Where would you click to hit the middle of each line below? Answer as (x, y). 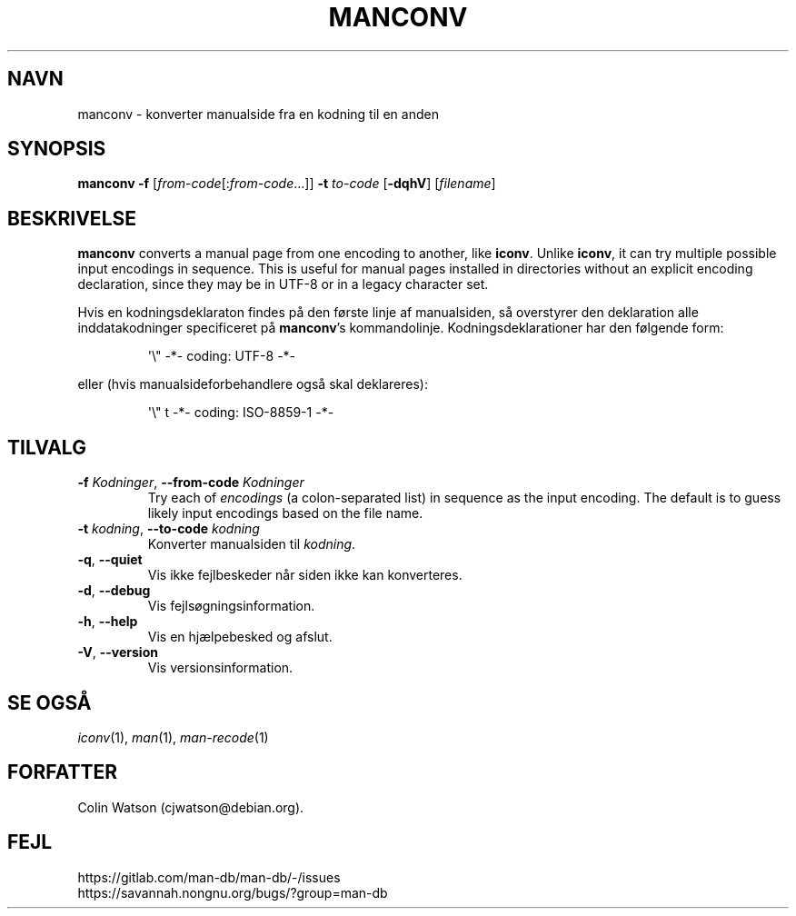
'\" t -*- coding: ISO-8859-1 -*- (241, 413)
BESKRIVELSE (72, 218)
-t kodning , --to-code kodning (169, 529)
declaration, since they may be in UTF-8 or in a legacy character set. (283, 284)
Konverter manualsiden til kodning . (252, 544)
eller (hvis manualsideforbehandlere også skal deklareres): (253, 384)
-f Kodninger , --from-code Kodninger (191, 483)
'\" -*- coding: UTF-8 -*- (222, 356)
